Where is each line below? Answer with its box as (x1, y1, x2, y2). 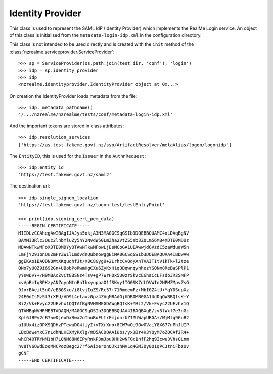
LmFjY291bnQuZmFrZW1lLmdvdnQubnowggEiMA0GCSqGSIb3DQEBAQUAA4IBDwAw (18, 251, 189, 257)
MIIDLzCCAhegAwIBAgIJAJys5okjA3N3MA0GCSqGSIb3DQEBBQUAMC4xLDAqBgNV (18, 230, 189, 236)
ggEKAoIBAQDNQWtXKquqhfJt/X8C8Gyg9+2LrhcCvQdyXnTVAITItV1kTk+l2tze (18, 258, 189, 264)
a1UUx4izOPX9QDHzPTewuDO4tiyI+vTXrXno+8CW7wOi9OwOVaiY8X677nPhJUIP (18, 322, 189, 328)
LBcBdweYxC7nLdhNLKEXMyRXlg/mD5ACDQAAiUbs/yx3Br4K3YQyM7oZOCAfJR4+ (18, 329, 189, 335)
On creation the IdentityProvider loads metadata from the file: (9, 92, 138, 99)
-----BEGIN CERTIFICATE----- (18, 223, 90, 229)
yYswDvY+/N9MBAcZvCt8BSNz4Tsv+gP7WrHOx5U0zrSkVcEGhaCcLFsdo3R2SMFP (18, 272, 189, 278)
